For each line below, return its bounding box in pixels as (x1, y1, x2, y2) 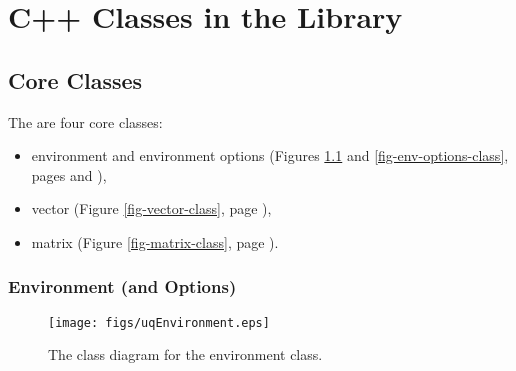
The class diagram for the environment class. (48, 344, 323, 365)
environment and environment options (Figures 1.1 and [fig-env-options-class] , (31, 145, 509, 166)
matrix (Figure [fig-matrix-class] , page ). (31, 231, 279, 252)
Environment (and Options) (8, 274, 237, 299)
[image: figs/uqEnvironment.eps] (48, 315, 270, 330)
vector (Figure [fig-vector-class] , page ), (31, 198, 272, 219)
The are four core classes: (8, 111, 163, 132)
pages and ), (31, 164, 107, 185)
